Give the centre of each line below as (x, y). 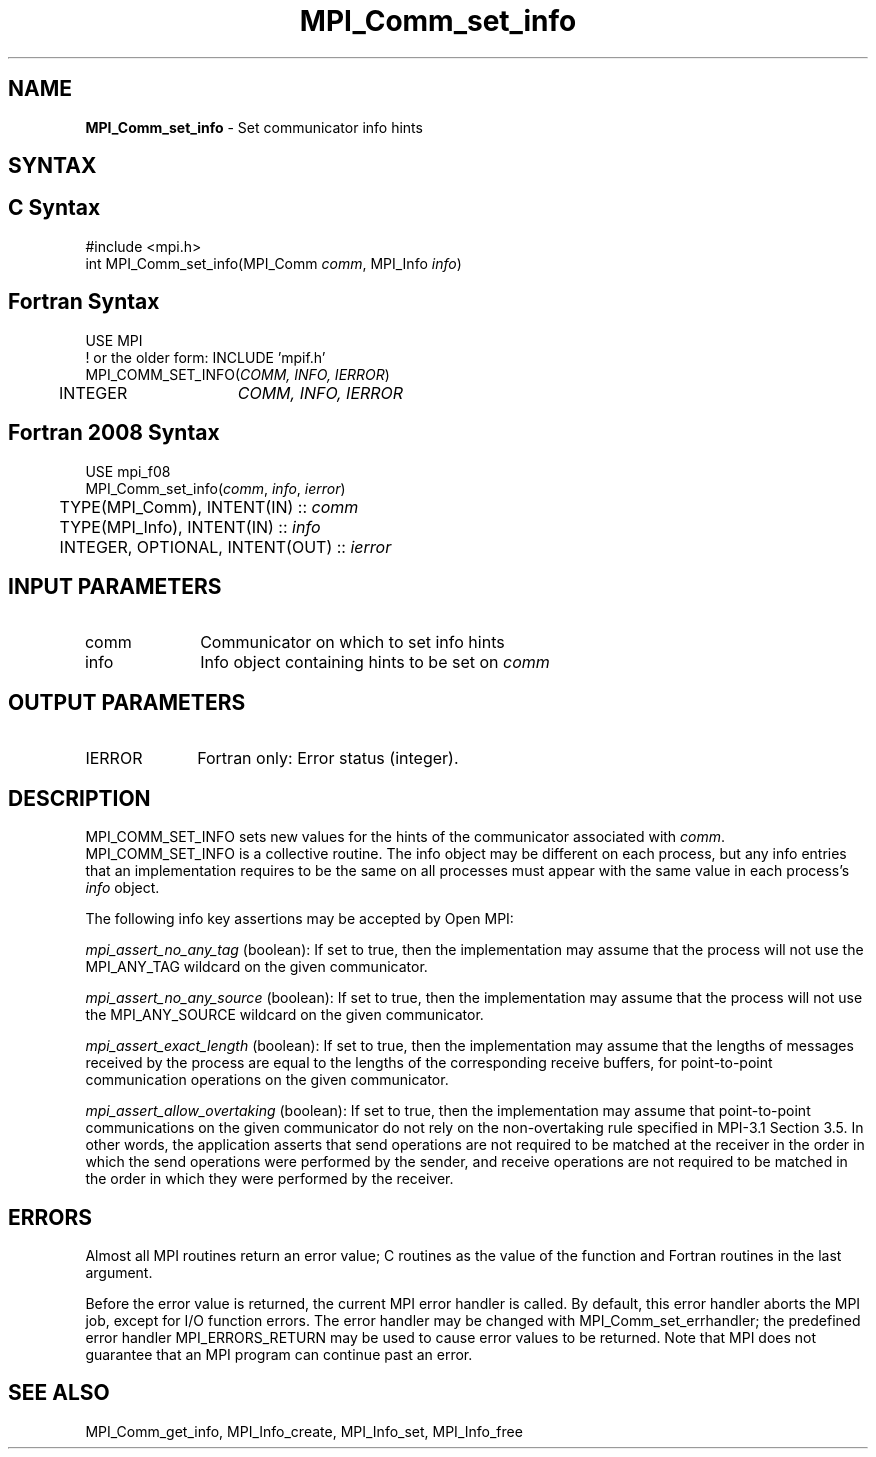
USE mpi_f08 (128, 471)
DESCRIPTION (79, 798)
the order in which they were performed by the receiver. (269, 1179)
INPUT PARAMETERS (115, 586)
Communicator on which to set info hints (352, 642)
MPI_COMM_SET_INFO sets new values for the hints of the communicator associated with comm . (405, 837)
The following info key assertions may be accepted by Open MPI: (299, 919)
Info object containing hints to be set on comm (375, 662)
